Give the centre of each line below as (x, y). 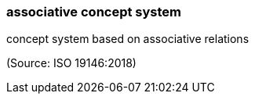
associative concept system (94, 12)
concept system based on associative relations (128, 39)
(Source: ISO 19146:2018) (71, 63)
